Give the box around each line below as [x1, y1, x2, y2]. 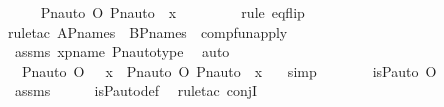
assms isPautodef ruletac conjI [14, 80, 258, 101]
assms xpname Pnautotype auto [14, 41, 230, 62]
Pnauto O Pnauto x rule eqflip [40, 2, 305, 22]
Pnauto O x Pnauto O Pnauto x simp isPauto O [21, 60, 437, 81]
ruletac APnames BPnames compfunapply [8, 21, 288, 42]
